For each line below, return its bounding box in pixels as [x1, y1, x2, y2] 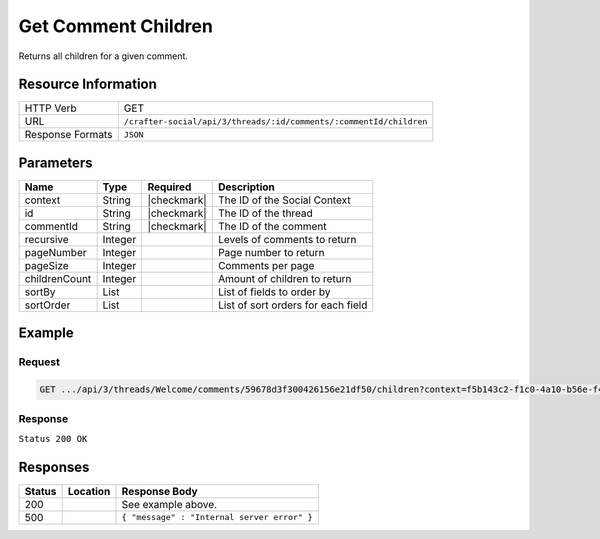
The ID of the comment [218, 219, 327, 233]
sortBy [24, 285, 56, 299]
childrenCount [24, 271, 92, 285]
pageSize [24, 258, 69, 272]
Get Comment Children [18, 15, 214, 37]
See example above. [121, 497, 218, 511]
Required [147, 180, 192, 194]
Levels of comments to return [218, 232, 357, 246]
